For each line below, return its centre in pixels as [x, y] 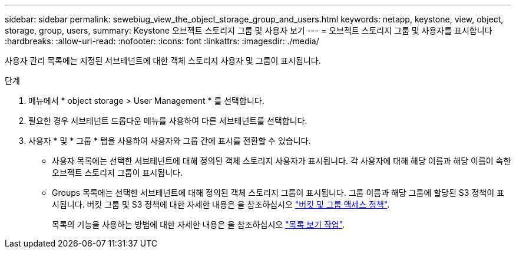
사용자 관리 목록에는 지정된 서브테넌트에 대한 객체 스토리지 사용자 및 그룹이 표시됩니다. [163, 60]
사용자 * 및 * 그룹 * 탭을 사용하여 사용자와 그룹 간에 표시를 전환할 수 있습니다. [170, 141]
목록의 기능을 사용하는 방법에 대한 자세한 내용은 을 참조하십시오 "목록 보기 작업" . [199, 224]
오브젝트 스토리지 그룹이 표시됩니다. [117, 172]
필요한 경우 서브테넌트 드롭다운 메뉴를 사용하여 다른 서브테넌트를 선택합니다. [168, 121]
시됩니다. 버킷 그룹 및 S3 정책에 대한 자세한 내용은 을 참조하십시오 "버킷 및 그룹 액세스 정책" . [221, 204]
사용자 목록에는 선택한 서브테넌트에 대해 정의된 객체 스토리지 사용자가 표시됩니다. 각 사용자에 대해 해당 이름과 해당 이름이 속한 [282, 161]
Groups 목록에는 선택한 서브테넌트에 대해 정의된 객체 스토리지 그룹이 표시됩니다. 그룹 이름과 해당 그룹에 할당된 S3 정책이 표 [278, 193]
